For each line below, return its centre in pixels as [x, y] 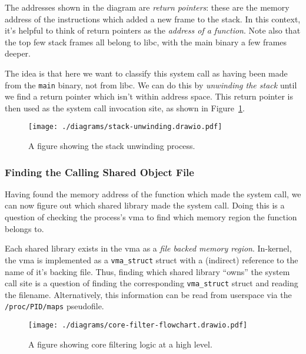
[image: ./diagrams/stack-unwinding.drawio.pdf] [125, 127]
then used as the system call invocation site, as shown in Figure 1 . [125, 107]
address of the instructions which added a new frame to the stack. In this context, [153, 19]
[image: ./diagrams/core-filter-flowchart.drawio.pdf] [138, 325]
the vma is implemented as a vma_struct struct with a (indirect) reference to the [152, 259]
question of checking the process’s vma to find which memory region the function [151, 217]
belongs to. [24, 228]
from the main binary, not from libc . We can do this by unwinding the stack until [151, 85]
